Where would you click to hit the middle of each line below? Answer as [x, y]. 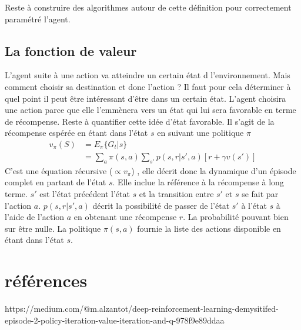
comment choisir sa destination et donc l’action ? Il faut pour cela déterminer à [148, 86]
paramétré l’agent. [38, 19]
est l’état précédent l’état [85, 194]
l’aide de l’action [35, 217]
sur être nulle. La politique [53, 228]
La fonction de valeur [71, 50]
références [46, 280]
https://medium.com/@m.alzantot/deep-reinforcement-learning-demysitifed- [142, 309]
